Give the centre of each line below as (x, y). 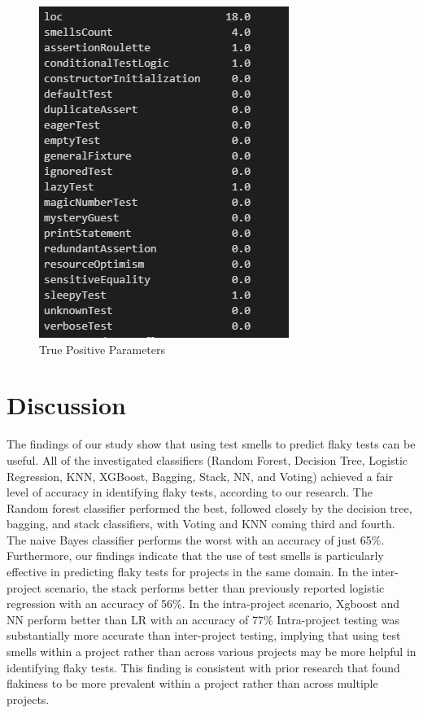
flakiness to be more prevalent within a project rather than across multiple (192, 683)
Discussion (66, 405)
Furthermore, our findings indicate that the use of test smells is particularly (195, 556)
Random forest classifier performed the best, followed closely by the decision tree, (209, 507)
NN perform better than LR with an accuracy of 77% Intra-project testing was (203, 619)
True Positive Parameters (102, 349)
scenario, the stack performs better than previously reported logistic (215, 587)
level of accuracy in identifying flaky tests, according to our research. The (190, 492)
